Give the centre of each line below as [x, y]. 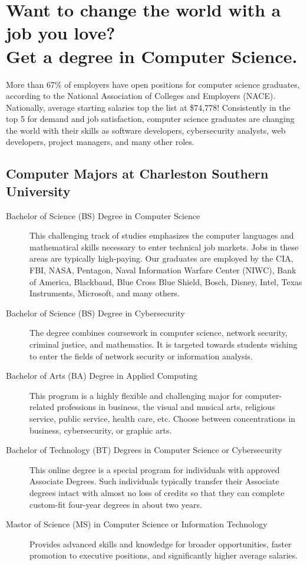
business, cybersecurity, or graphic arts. [101, 430]
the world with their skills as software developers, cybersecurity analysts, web [146, 130]
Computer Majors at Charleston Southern [137, 174]
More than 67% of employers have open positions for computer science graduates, [153, 84]
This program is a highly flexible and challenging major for [136, 395]
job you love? [61, 33]
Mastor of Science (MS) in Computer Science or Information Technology [137, 524]
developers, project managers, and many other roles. [100, 142]
